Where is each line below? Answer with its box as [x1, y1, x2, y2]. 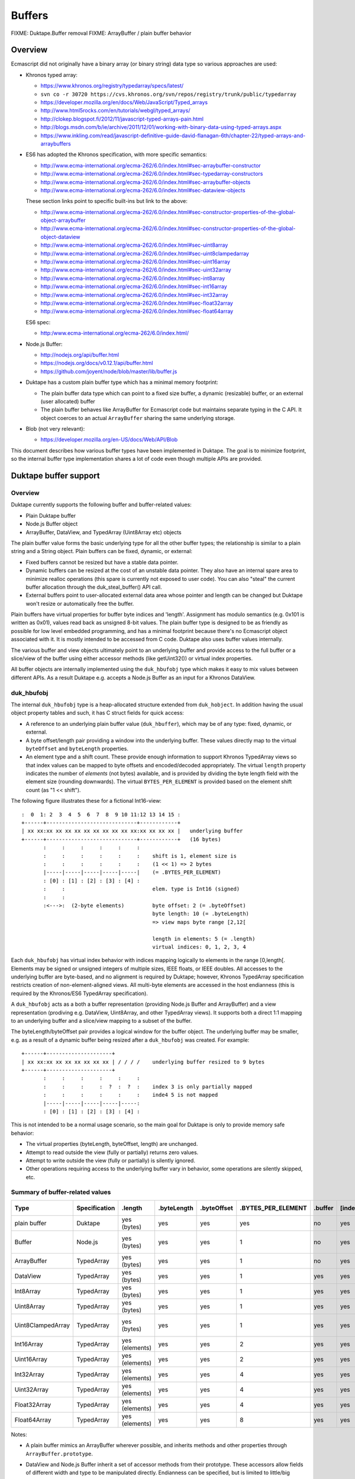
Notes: [11, 1430, 27, 1438]
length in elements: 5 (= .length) [152, 935, 256, 942]
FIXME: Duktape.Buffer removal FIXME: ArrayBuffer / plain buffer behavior [11, 30, 192, 37]
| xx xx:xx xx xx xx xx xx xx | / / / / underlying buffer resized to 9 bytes [21, 1058, 265, 1065]
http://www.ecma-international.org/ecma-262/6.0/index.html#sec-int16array [40, 283, 227, 290]
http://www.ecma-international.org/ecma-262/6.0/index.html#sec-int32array [40, 291, 228, 298]
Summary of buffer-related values [11, 1188, 111, 1196]
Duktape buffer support [11, 471, 100, 481]
